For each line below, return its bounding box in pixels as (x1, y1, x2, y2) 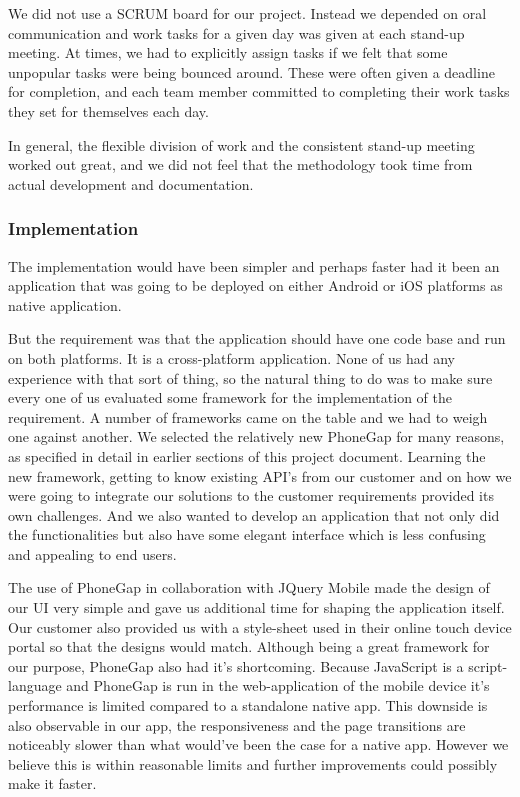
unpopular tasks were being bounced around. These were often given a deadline (8, 61, 495, 82)
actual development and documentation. (8, 173, 254, 194)
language (8, 675, 62, 696)
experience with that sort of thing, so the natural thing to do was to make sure (8, 367, 493, 388)
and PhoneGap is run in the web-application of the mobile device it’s (66, 675, 490, 696)
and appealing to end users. (8, 543, 177, 564)
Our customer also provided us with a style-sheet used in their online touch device (8, 616, 512, 637)
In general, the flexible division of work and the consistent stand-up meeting (8, 134, 475, 155)
